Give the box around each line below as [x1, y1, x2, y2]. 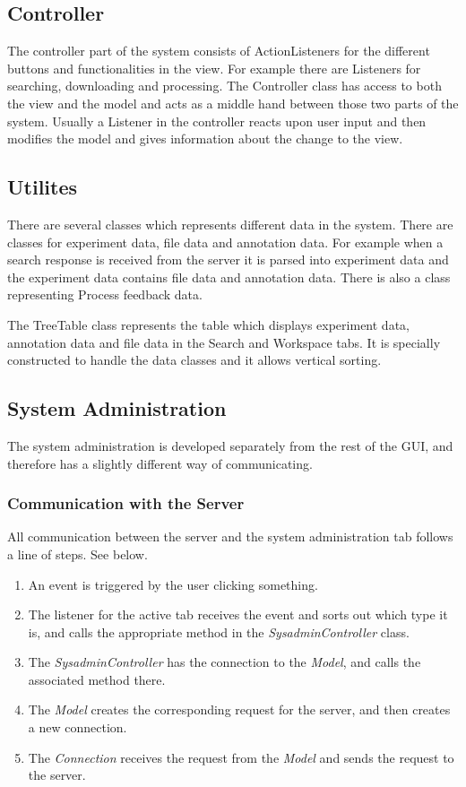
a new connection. [28, 718, 127, 737]
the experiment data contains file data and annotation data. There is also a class [7, 267, 451, 286]
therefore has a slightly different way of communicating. [7, 454, 313, 472]
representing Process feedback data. [7, 285, 203, 304]
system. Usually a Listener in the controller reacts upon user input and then [7, 111, 427, 130]
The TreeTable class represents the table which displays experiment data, [7, 315, 410, 333]
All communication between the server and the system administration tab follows [7, 527, 453, 546]
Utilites [7, 173, 78, 201]
